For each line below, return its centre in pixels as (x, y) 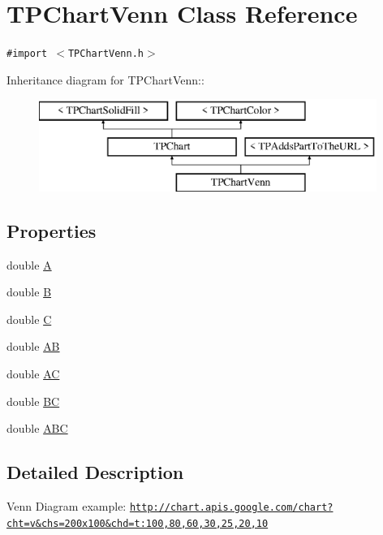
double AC (33, 373)
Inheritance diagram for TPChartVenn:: (105, 79)
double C (29, 319)
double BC (33, 401)
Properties (52, 230)
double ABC (37, 428)
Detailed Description (95, 472)
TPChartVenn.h (106, 54)
